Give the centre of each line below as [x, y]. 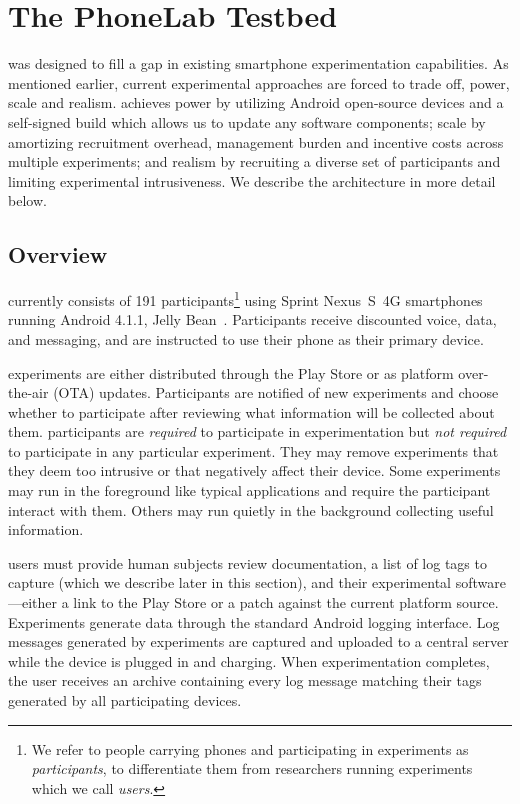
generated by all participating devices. [125, 700]
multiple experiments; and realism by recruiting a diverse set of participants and [254, 161]
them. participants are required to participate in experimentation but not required [257, 431]
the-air [28, 392]
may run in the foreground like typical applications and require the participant [249, 490]
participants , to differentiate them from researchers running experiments [252, 768]
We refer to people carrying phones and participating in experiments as [250, 748]
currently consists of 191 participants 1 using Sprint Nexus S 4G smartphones [245, 298]
